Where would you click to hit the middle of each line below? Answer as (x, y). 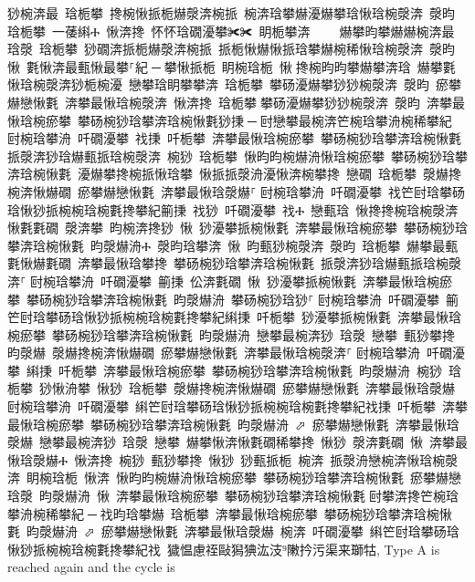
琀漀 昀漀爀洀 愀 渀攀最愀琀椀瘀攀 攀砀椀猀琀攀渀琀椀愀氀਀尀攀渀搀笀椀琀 (233, 496)
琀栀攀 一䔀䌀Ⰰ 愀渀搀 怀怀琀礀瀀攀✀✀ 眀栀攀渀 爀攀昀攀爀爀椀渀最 (231, 31)
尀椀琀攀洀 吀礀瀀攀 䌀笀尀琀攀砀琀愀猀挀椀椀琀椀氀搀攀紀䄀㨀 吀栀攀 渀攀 (237, 406)
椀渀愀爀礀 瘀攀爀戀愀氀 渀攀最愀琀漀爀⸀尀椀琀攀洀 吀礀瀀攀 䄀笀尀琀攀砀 (236, 191)
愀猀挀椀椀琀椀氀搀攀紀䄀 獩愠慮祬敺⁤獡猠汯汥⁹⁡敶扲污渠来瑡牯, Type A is (224, 549)
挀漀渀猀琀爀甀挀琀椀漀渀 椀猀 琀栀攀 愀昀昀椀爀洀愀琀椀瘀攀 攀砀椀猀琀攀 (237, 156)
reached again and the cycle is (91, 567)
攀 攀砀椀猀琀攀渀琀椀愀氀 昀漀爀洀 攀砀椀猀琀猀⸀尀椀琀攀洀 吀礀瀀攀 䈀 (233, 299)
